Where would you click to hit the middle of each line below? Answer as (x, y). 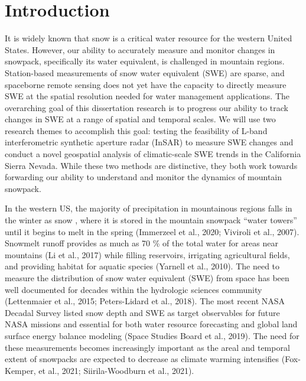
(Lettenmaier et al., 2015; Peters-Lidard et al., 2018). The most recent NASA (145, 301)
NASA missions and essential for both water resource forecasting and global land (151, 324)
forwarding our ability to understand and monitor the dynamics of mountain (144, 177)
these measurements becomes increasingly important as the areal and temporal (147, 347)
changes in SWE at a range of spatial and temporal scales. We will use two (140, 119)
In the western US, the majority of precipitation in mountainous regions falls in (149, 208)
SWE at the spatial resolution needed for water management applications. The (147, 96)
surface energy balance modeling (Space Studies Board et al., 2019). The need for (152, 335)
